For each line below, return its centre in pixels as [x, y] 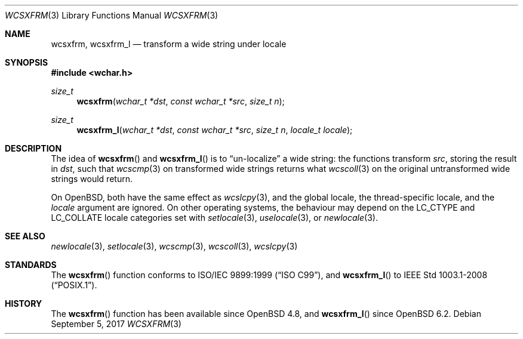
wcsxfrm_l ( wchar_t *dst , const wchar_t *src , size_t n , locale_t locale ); [215, 130]
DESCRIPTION [33, 148]
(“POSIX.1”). [74, 285]
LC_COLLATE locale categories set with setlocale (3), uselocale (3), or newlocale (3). [214, 218]
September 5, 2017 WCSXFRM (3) [116, 324]
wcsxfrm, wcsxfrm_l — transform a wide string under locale [169, 44]
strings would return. [92, 179]
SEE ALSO [25, 236]
